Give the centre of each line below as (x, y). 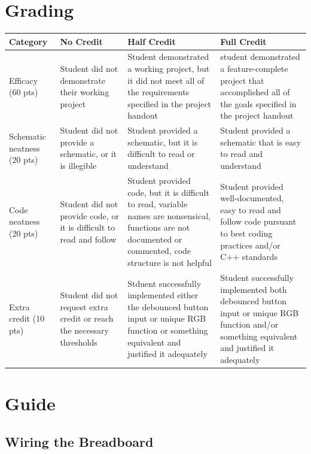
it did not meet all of (166, 80)
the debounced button (168, 306)
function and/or (249, 324)
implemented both (254, 289)
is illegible (78, 166)
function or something (168, 330)
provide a (77, 142)
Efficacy (24, 80)
